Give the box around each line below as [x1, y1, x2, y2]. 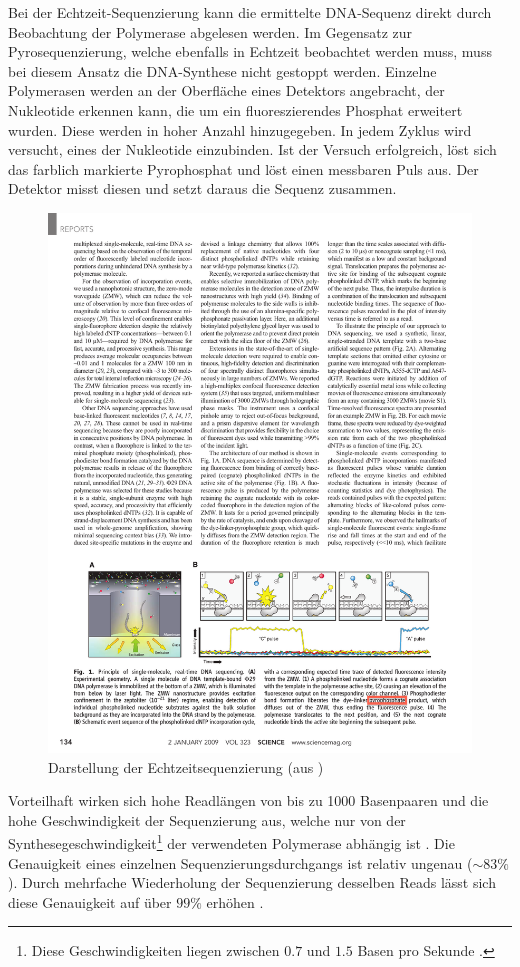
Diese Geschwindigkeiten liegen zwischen [31, 940, 280, 961]
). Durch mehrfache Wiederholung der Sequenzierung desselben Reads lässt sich [8, 872, 496, 893]
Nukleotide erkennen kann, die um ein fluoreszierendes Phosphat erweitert [8, 99, 463, 120]
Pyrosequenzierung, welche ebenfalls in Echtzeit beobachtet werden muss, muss [8, 41, 492, 62]
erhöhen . [206, 891, 264, 912]
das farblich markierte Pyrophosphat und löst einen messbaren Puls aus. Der [8, 158, 479, 179]
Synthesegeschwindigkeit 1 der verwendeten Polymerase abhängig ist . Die [8, 830, 455, 853]
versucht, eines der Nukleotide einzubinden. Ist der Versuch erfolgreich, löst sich [8, 139, 497, 160]
